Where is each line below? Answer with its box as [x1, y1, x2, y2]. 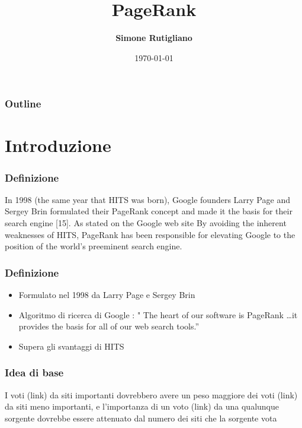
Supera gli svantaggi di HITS [18, 340, 124, 352]
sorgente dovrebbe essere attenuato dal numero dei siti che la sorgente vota [5, 411, 277, 424]
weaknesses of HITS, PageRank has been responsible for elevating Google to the [5, 228, 295, 240]
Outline [5, 96, 41, 111]
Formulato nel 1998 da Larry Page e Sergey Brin [18, 288, 195, 301]
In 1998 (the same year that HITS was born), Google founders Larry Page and [5, 193, 290, 205]
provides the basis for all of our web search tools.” [18, 320, 200, 332]
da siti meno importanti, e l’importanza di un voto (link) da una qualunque [5, 400, 279, 413]
